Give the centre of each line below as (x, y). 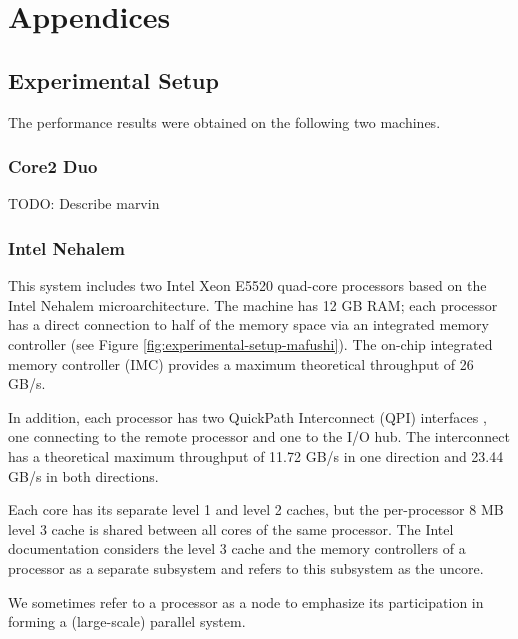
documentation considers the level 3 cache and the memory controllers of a (237, 548)
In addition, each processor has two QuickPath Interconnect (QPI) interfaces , (247, 416)
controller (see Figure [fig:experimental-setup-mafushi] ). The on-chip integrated (250, 343)
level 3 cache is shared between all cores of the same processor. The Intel (231, 528)
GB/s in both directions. (83, 475)
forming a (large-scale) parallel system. (127, 621)
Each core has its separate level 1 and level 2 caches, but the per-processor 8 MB (256, 509)
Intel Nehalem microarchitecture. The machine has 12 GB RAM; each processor (253, 304)
